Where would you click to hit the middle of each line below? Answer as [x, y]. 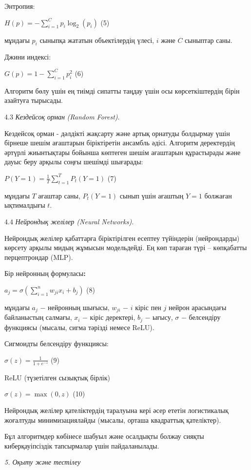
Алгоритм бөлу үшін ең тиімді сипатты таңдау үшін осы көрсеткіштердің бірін [122, 90]
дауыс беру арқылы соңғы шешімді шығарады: [74, 162]
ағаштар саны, [59, 195]
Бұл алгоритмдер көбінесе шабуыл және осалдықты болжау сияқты [104, 436]
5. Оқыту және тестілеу [43, 462]
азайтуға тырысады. [34, 100]
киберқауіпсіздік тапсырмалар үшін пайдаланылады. [82, 445]
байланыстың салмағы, [38, 317]
